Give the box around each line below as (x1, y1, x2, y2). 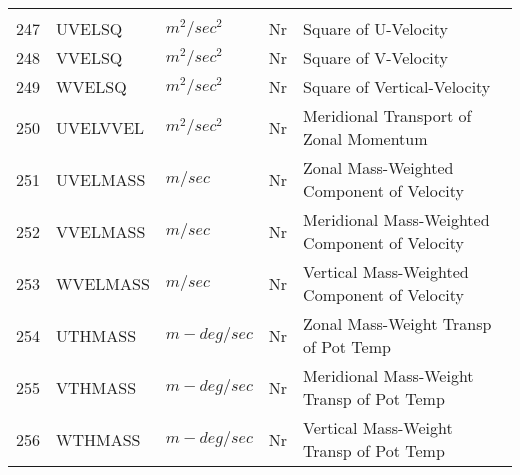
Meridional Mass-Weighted (303, 208, 490, 231)
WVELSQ (56, 75, 127, 98)
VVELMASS (56, 219, 146, 243)
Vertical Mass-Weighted (303, 260, 469, 283)
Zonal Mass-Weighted (303, 156, 454, 179)
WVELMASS (56, 271, 150, 295)
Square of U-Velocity (303, 17, 449, 40)
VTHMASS (56, 375, 137, 399)
